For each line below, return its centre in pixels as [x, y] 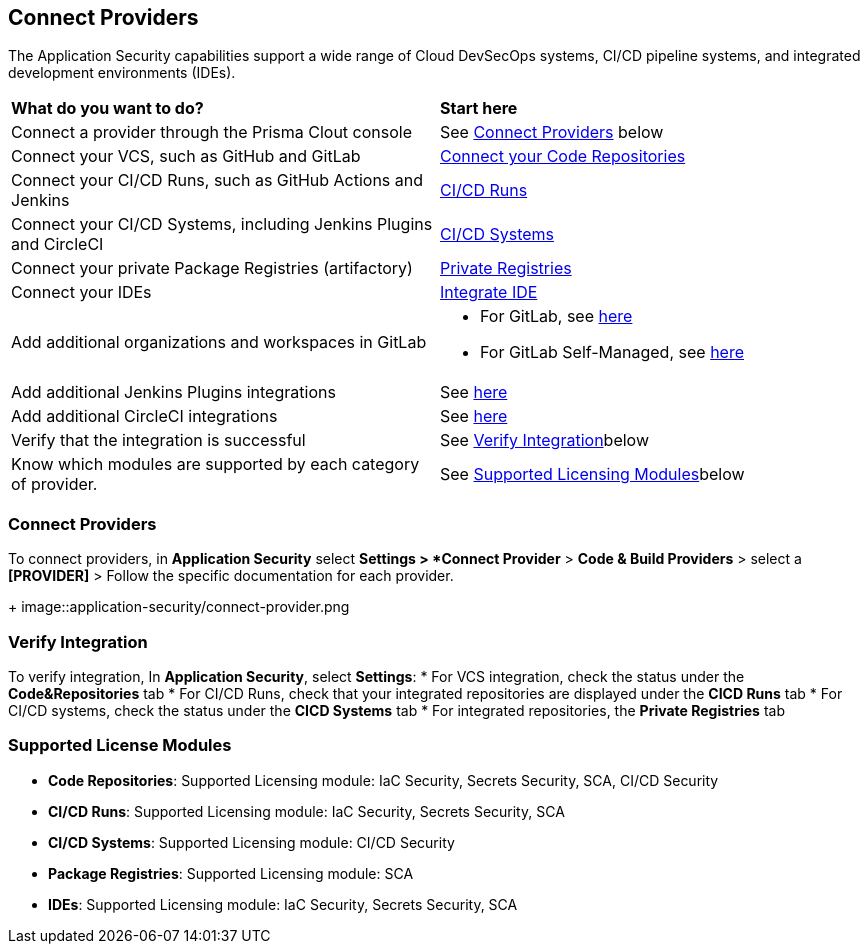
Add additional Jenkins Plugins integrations [173, 392]
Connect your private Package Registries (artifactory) [212, 268]
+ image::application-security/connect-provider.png [179, 607]
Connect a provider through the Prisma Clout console [212, 132]
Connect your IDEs [81, 292]
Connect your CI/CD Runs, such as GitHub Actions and [217, 180]
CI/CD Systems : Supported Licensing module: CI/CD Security [251, 842]
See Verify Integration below [544, 440]
